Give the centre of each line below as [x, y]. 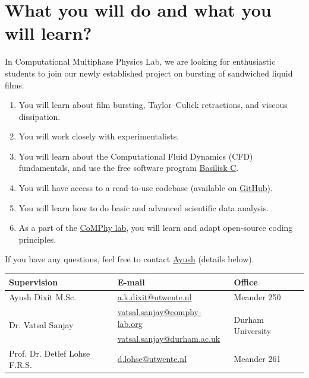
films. [15, 85]
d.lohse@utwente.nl [152, 359]
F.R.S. [21, 365]
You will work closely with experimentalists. [99, 136]
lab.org [130, 323]
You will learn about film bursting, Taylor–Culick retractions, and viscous [153, 105]
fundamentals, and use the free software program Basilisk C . [129, 168]
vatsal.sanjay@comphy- [159, 312]
